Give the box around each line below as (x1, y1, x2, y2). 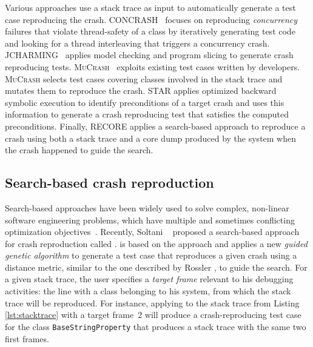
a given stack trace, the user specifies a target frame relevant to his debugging (5, 273, 294, 285)
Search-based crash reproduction (5, 173, 214, 192)
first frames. (5, 332, 49, 345)
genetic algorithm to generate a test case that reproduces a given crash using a (5, 249, 297, 262)
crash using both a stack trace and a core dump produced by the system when (5, 131, 297, 144)
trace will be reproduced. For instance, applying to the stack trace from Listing (5, 296, 300, 309)
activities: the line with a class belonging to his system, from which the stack (5, 285, 291, 297)
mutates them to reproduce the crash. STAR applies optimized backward (5, 84, 277, 97)
